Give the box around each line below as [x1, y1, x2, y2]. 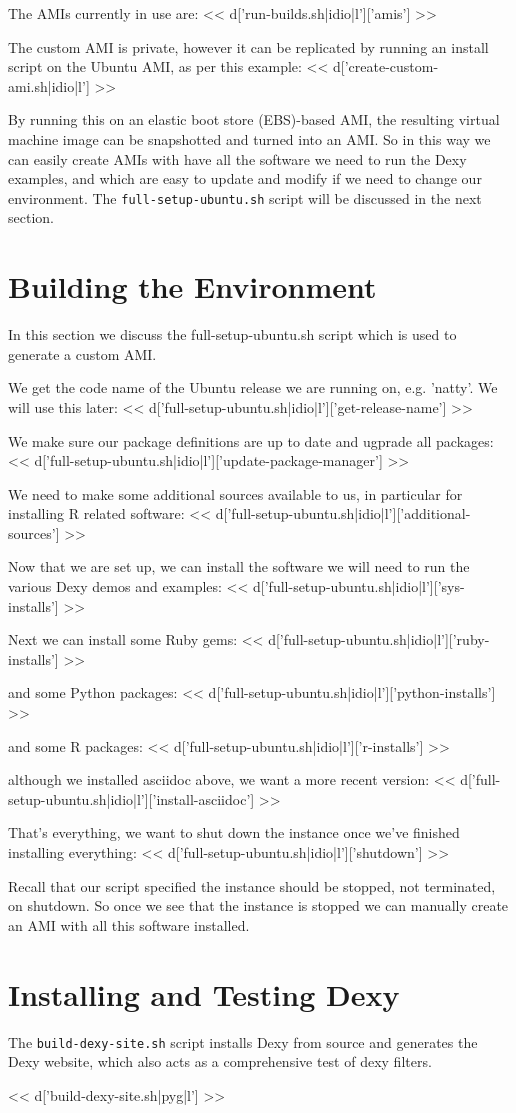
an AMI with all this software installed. [8, 914, 250, 935]
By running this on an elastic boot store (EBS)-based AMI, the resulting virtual [8, 109, 500, 130]
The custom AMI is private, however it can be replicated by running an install [8, 36, 489, 57]
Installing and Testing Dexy [8, 973, 400, 1014]
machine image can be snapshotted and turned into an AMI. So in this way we [8, 128, 491, 149]
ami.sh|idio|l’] [8, 75, 90, 96]
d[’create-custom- [333, 56, 439, 77]
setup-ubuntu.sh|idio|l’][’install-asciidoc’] [8, 788, 255, 809]
